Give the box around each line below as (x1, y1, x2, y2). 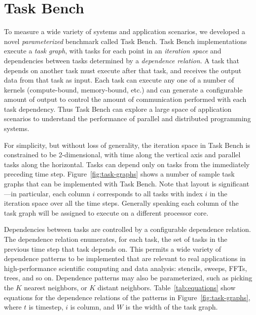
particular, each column (19, 188, 90, 198)
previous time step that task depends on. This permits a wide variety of (4, 243, 221, 254)
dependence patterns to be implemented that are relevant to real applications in (4, 253, 246, 264)
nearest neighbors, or (24, 282, 87, 292)
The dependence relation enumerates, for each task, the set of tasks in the (4, 234, 227, 244)
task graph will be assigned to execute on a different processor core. (4, 207, 209, 218)
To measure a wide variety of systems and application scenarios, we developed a (4, 26, 245, 37)
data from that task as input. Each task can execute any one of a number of (4, 75, 234, 85)
